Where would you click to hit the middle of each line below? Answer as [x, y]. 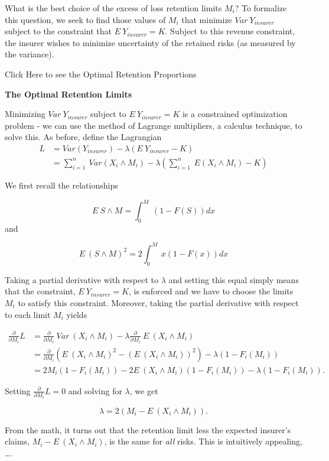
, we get [144, 390]
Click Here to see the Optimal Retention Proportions [101, 74]
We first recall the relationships [61, 185]
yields [77, 314]
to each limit [28, 314]
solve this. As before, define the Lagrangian [83, 137]
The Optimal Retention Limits [69, 94]
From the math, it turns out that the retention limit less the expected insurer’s [148, 429]
